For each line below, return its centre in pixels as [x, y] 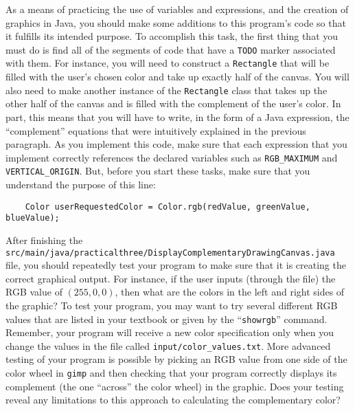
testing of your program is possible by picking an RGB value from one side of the [176, 359]
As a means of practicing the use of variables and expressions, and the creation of [177, 9]
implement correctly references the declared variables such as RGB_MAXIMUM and [172, 157]
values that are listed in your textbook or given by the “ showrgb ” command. [167, 319]
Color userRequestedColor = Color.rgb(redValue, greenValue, [168, 207]
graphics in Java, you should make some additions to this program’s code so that [176, 22]
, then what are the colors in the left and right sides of [230, 292]
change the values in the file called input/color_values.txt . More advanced [168, 345]
